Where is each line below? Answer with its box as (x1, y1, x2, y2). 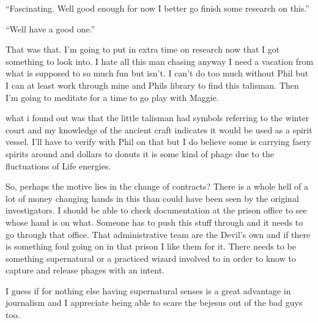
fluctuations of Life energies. (6, 159, 111, 172)
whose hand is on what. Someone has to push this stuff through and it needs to (6, 215, 303, 228)
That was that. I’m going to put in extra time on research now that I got (6, 43, 280, 56)
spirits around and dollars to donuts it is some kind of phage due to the (6, 147, 274, 160)
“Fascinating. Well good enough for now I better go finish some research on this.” (6, 2, 309, 14)
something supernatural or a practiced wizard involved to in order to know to (6, 251, 296, 264)
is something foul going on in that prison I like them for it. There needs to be (6, 240, 296, 253)
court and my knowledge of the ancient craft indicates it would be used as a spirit (6, 123, 312, 136)
